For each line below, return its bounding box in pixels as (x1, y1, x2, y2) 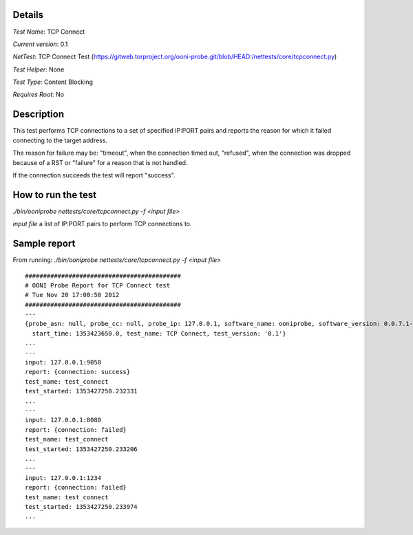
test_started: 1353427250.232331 (25, 387, 138, 395)
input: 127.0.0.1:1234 (25, 474, 102, 481)
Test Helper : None (12, 65, 65, 74)
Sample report (12, 238, 76, 250)
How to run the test (12, 189, 96, 201)
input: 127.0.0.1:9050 (25, 358, 102, 367)
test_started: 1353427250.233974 (25, 503, 138, 510)
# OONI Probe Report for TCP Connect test (25, 281, 171, 289)
